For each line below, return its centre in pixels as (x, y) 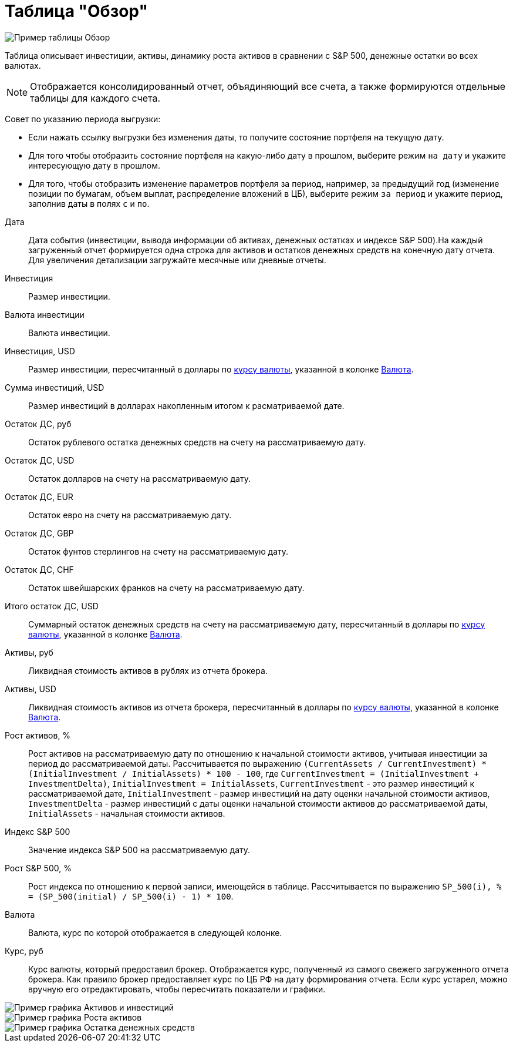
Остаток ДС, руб (38, 424)
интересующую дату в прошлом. (94, 165)
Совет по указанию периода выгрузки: (83, 119)
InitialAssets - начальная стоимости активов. (127, 813)
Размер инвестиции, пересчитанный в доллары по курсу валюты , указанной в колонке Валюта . (221, 369)
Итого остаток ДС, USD (52, 606)
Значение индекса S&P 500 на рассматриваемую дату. (139, 850)
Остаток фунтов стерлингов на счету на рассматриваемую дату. (158, 551)
